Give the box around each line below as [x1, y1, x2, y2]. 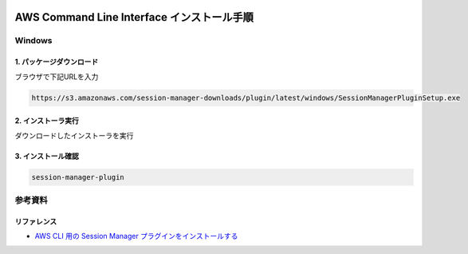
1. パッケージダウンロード [14, 57, 99, 67]
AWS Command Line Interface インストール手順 [14, 10, 254, 24]
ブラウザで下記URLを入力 [14, 72, 99, 81]
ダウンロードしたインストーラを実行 [14, 130, 134, 140]
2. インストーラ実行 [14, 116, 80, 125]
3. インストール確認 [14, 151, 80, 161]
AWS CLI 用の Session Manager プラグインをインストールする [34, 232, 238, 241]
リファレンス [14, 216, 57, 226]
